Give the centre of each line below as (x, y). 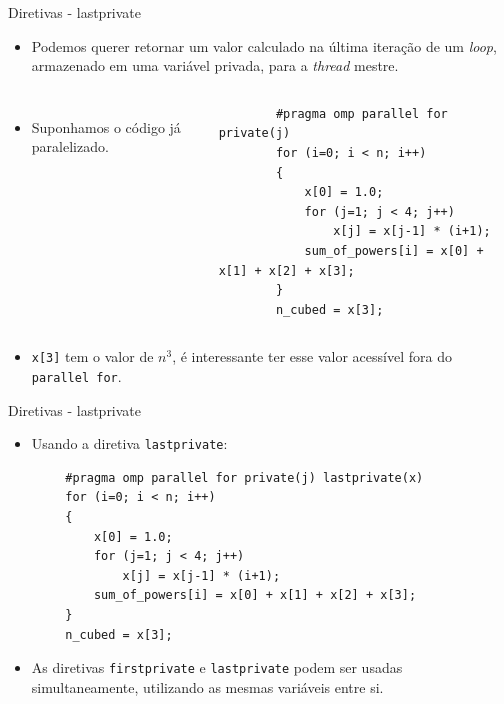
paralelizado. (70, 146)
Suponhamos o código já (106, 126)
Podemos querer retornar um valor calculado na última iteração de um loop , (264, 45)
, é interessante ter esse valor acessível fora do (312, 356)
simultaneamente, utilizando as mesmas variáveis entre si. (207, 686)
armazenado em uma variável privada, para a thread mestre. (215, 65)
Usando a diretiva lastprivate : (129, 443)
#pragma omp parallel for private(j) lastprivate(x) (244, 477)
